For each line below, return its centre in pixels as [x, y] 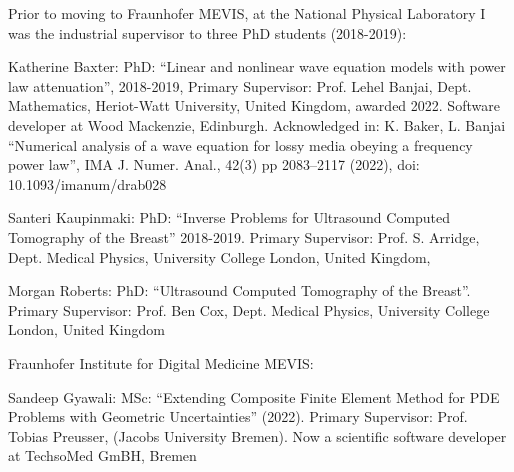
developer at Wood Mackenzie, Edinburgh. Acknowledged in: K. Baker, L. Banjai [257, 124]
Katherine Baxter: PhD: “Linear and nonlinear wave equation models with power [257, 66]
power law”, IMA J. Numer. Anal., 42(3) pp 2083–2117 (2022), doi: [214, 164]
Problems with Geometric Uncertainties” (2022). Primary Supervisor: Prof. [238, 416]
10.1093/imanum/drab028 [87, 183]
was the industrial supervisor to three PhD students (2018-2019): [207, 32]
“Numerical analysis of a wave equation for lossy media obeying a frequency [240, 144]
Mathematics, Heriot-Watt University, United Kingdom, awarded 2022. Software [254, 105]
